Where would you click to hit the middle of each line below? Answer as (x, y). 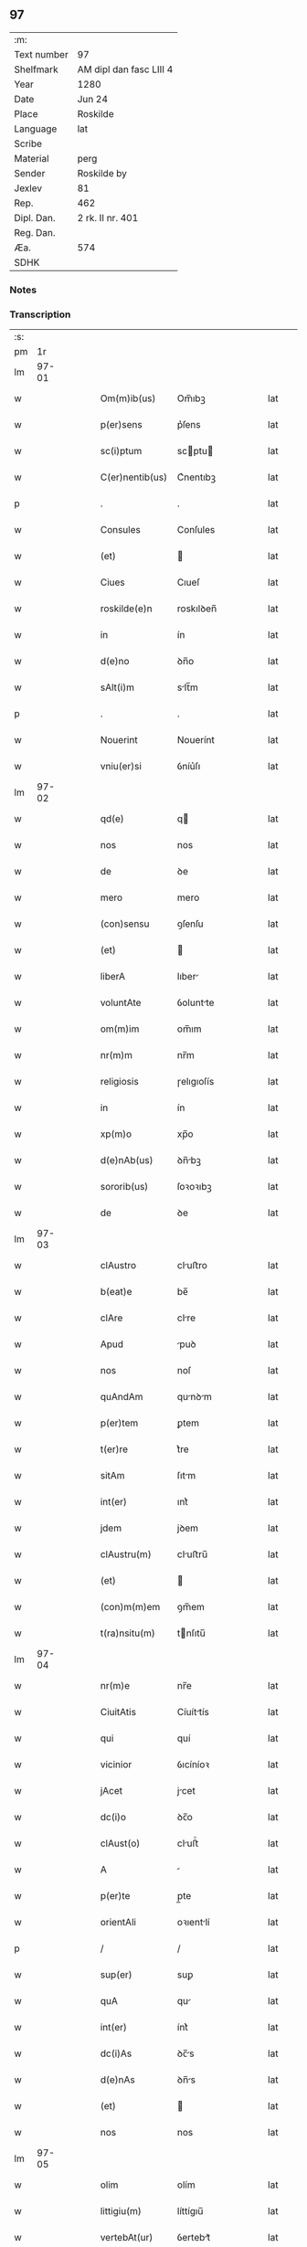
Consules (121, 530)
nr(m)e (115, 1686)
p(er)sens (122, 425)
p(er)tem (119, 1423)
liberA (113, 977)
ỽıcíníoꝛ (193, 1765)
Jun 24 (92, 99)
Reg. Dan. (35, 232)
